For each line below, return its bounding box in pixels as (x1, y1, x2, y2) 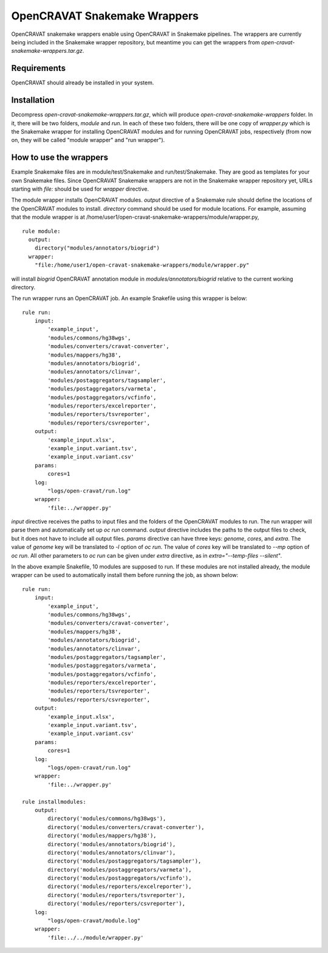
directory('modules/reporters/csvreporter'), (47, 900, 185, 907)
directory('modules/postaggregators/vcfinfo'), (47, 875, 192, 882)
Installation (11, 95, 55, 106)
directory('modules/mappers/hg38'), (47, 832, 157, 839)
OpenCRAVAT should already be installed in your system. (11, 79, 154, 86)
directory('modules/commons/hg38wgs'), (47, 815, 166, 822)
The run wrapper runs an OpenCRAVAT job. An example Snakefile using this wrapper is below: (11, 295, 247, 302)
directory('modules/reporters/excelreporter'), (47, 883, 192, 890)
